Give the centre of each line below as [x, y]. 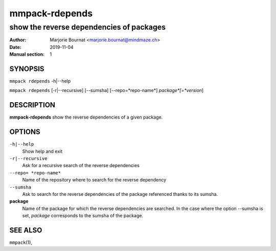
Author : [18, 40]
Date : [15, 47]
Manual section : [27, 54]
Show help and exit [42, 151]
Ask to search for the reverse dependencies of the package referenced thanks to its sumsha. [120, 194]
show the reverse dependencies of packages [88, 27]
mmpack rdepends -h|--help [40, 81]
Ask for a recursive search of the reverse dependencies [81, 166]
